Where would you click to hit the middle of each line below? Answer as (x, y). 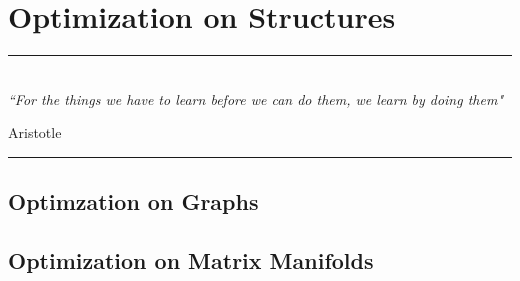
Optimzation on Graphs (133, 201)
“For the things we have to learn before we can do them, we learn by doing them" (255, 98)
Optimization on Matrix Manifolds (191, 260)
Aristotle (35, 132)
